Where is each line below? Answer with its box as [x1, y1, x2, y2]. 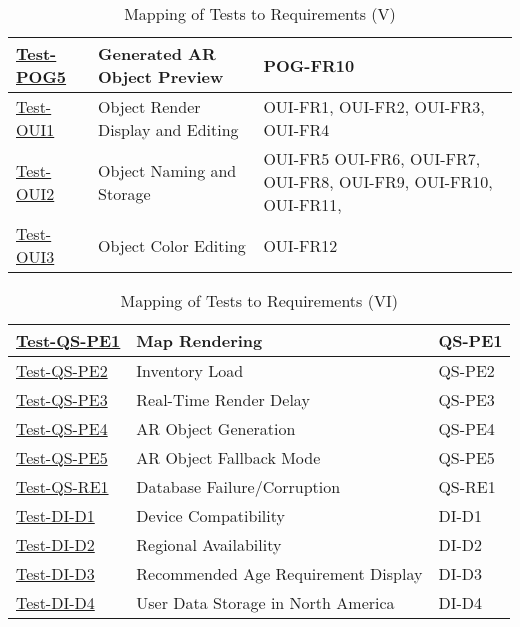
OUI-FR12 [263, 233, 338, 257]
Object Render [98, 95, 201, 118]
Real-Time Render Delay [136, 388, 310, 411]
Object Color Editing [98, 233, 246, 257]
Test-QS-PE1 [16, 329, 121, 352]
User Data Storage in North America [136, 591, 395, 614]
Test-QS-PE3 [16, 388, 108, 411]
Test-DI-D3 [16, 562, 95, 585]
